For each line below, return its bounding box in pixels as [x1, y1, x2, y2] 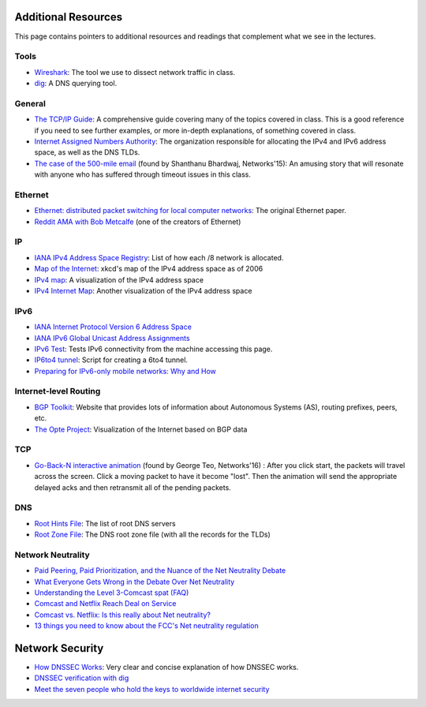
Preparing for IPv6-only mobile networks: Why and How [34, 366, 217, 376]
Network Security [14, 642, 104, 655]
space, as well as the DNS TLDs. [34, 148, 140, 157]
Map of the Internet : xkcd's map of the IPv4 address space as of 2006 [34, 264, 263, 274]
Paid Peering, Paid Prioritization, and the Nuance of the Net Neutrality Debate [34, 566, 286, 575]
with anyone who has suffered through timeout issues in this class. [34, 170, 252, 179]
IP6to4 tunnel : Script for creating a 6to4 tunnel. [34, 355, 189, 365]
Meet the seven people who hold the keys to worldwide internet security [34, 684, 270, 694]
